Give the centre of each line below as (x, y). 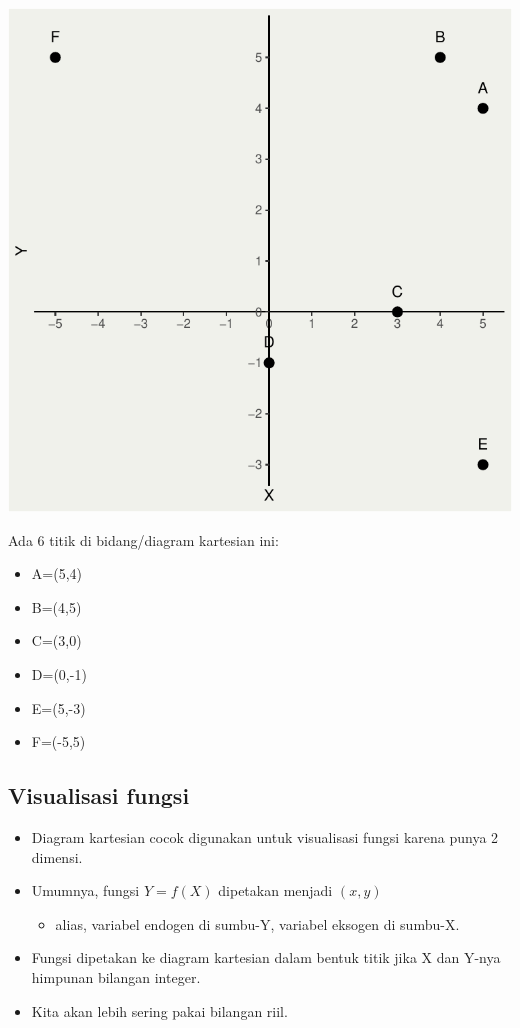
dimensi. (57, 856)
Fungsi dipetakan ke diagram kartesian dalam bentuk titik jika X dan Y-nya (266, 957)
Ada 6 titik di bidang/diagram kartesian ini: (143, 539)
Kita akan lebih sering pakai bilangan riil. (159, 1010)
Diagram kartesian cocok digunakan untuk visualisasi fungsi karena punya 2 (265, 836)
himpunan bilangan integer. (116, 976)
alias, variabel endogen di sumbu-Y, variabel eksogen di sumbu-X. (257, 923)
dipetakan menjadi (275, 890)
